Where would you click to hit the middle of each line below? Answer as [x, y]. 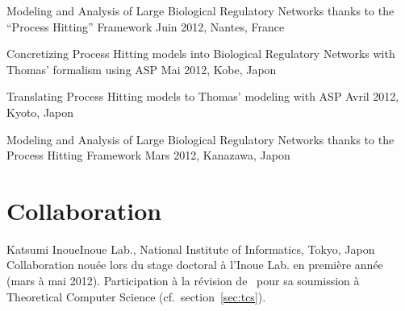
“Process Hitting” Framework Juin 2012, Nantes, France [146, 26]
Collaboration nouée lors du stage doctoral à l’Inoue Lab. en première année [195, 265]
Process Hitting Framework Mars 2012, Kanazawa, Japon [148, 155]
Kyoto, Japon [40, 112]
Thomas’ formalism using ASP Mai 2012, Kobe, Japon [142, 69]
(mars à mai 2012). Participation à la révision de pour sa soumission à [183, 281]
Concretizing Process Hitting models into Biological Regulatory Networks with [201, 54]
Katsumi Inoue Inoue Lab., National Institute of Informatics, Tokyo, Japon [191, 249]
